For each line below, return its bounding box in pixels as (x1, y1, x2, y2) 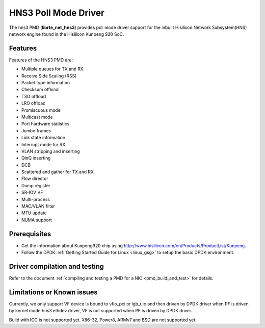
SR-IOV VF (21, 189, 43, 196)
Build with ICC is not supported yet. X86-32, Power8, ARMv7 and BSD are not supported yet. (9, 317, 197, 323)
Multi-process (21, 196, 50, 202)
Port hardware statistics (21, 121, 70, 127)
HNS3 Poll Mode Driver (9, 7, 105, 18)
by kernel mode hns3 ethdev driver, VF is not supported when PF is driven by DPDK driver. (9, 308, 192, 314)
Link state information (21, 135, 66, 141)
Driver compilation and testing (9, 262, 104, 271)
